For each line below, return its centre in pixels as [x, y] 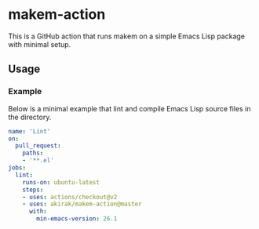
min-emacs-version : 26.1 [77, 219]
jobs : [17, 168]
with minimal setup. [40, 44]
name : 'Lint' [29, 131]
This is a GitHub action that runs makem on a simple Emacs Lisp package [127, 36]
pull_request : [38, 146]
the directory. [30, 117]
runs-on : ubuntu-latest [61, 182]
